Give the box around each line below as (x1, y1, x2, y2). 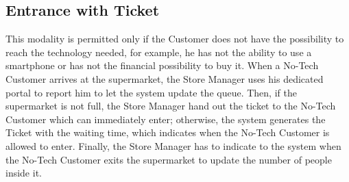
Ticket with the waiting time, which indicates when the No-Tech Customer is (5, 125, 330, 140)
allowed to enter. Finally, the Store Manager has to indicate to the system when (5, 138, 341, 153)
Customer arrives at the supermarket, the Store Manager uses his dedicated (5, 71, 324, 86)
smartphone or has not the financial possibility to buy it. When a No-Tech (5, 58, 319, 73)
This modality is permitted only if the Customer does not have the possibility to (5, 31, 344, 46)
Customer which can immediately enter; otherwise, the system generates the (5, 112, 326, 126)
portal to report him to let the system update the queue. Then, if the (5, 85, 297, 99)
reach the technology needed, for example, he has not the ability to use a (5, 44, 312, 59)
